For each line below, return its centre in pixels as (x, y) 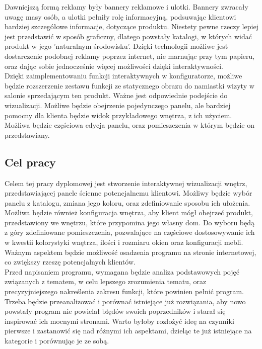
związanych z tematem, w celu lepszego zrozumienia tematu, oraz (106, 281)
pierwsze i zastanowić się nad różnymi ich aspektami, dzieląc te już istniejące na (128, 331)
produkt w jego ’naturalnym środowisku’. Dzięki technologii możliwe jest (116, 46)
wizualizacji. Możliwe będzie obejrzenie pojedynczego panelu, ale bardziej (118, 105)
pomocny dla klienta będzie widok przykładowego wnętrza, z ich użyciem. (118, 115)
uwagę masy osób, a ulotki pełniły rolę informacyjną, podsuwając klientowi (120, 16)
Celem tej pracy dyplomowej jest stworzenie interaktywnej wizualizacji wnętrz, (126, 183)
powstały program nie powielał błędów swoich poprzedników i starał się (115, 311)
